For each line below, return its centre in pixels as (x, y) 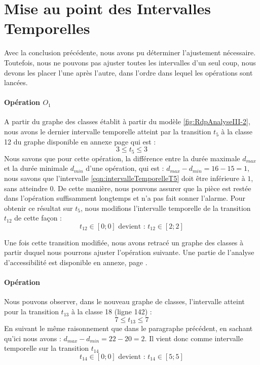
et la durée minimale (36, 168)
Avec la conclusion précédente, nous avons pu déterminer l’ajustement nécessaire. (130, 52)
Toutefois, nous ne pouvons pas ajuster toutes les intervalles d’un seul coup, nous (130, 62)
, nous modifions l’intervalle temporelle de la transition (166, 208)
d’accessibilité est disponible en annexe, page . (76, 262)
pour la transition (31, 312)
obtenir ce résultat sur (39, 208)
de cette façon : (38, 218)
